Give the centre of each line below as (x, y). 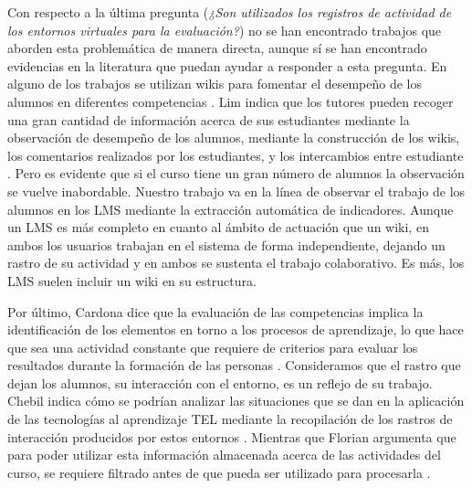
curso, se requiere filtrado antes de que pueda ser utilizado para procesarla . (219, 472)
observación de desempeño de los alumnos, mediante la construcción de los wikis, (234, 138)
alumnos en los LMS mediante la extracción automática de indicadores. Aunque (231, 209)
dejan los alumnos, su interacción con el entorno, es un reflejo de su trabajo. (220, 382)
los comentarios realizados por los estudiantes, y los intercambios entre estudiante (236, 155)
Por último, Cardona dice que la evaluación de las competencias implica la (215, 311)
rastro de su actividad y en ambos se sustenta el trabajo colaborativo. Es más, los (236, 263)
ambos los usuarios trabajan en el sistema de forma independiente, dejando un (226, 244)
